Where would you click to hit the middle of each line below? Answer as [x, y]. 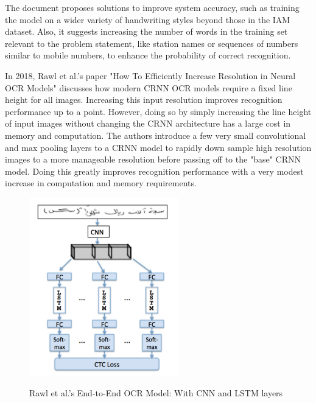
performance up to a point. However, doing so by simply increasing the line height [158, 111]
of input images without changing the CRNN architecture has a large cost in [148, 123]
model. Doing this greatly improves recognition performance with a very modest [154, 171]
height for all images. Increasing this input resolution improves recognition [144, 100]
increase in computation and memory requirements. [101, 183]
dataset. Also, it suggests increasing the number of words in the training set [146, 31]
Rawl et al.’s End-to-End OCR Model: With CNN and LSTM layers [156, 392]
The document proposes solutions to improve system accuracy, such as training [152, 7]
